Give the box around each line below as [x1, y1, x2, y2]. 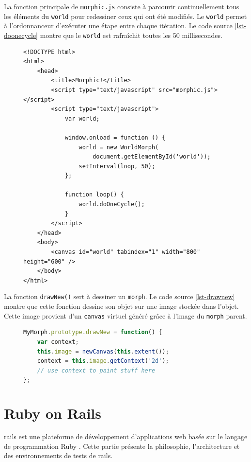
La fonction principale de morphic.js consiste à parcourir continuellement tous [4, 1, 239, 11]
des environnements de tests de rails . [4, 450, 113, 461]
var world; [64, 115, 100, 122]
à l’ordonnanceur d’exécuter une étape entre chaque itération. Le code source [4, 20, 233, 31]
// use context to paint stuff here [37, 367, 156, 374]
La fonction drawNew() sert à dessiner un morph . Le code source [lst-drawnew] [4, 291, 235, 302]
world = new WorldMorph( [78, 143, 159, 151]
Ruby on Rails [4, 403, 101, 423]
